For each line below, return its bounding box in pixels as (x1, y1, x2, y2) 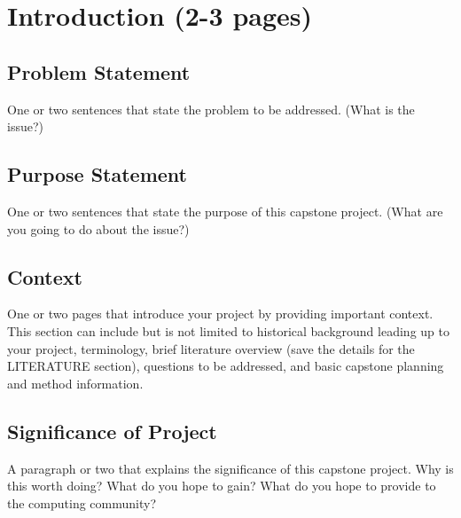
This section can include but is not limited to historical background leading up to (7, 321, 449, 340)
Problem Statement (7, 58, 191, 85)
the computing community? (7, 493, 156, 512)
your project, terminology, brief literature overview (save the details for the (7, 339, 415, 357)
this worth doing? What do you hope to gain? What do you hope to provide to (7, 476, 436, 495)
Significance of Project (7, 417, 217, 444)
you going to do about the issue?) (7, 219, 190, 238)
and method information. (7, 373, 144, 392)
